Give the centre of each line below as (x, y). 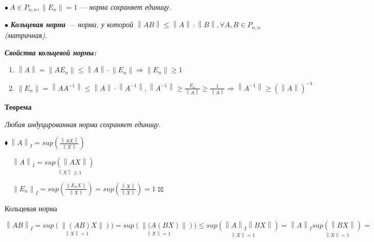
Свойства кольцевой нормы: (51, 52)
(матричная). (26, 35)
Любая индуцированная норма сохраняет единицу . (83, 124)
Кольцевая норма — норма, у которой (72, 24)
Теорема (18, 107)
